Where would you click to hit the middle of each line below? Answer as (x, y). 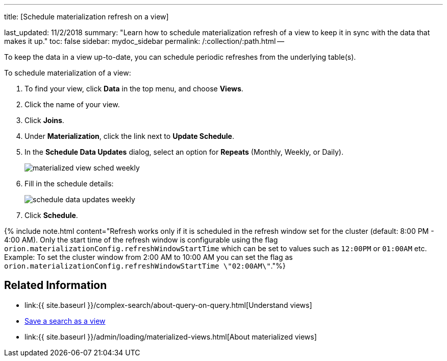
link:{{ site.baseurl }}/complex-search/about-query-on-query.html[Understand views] (168, 305)
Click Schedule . (51, 215)
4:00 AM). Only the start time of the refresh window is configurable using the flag (141, 240)
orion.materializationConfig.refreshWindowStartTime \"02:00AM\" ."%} (145, 266)
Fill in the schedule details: (69, 184)
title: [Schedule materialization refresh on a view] (86, 17)
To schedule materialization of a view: (68, 73)
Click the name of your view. (72, 104)
